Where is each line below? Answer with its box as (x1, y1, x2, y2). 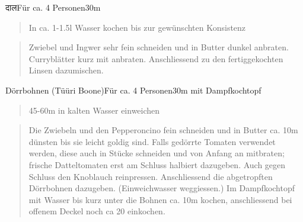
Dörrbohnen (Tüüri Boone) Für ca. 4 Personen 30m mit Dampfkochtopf (5, 83, 261, 96)
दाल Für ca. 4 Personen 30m (5, 1, 101, 13)
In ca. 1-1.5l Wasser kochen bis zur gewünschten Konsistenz (28, 21, 246, 33)
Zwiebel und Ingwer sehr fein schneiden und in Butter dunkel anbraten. (28, 41, 289, 53)
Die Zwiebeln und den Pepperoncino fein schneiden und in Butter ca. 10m (28, 124, 298, 136)
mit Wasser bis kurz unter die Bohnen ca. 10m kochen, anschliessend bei (28, 193, 292, 205)
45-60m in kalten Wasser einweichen (28, 104, 160, 116)
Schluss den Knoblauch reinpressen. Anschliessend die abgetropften (28, 170, 273, 182)
